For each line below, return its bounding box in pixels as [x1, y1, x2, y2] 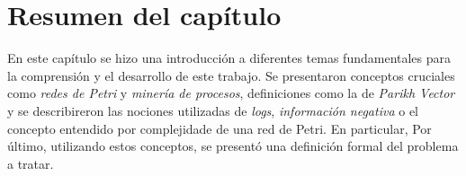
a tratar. [7, 154, 54, 172]
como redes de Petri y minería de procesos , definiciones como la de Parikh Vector [7, 84, 455, 102]
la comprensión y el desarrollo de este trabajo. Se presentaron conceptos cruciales [7, 66, 455, 84]
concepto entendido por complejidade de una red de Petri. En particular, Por [7, 119, 432, 137]
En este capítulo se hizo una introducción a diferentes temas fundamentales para [7, 48, 452, 67]
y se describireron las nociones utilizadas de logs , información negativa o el [7, 101, 418, 119]
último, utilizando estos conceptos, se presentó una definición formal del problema [7, 136, 459, 155]
